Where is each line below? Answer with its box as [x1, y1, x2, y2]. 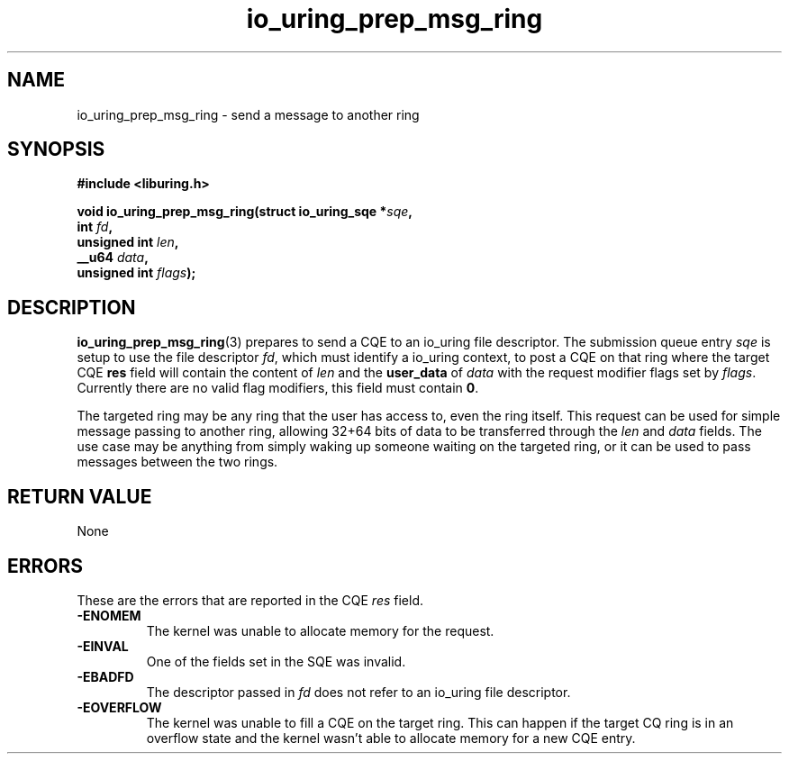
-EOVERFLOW [77, 699, 162, 715]
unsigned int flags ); [77, 265, 196, 281]
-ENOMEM [77, 607, 141, 623]
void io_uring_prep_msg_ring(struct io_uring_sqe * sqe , [77, 204, 413, 220]
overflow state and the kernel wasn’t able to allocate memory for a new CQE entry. [146, 729, 636, 746]
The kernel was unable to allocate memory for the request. [146, 622, 494, 639]
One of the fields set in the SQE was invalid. [146, 653, 406, 669]
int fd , [77, 219, 113, 235]
